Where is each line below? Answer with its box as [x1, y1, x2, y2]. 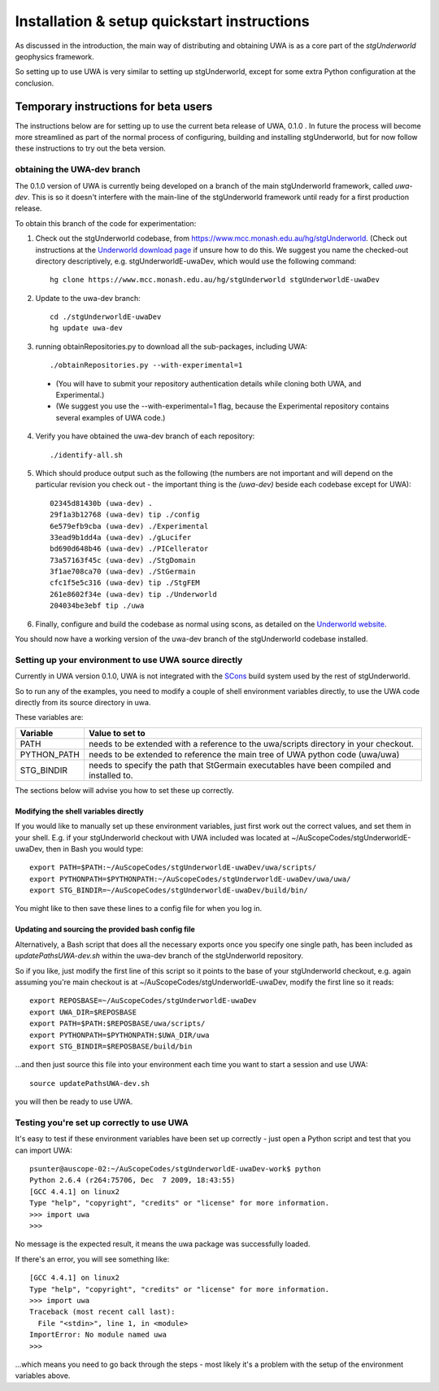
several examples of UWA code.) [55, 412, 166, 422]
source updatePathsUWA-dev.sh [29, 1079, 150, 1088]
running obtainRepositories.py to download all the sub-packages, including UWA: [35, 342, 308, 351]
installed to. [88, 770, 133, 781]
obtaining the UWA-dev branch [15, 164, 141, 175]
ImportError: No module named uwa [29, 1330, 167, 1340]
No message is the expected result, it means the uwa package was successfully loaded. [15, 1239, 311, 1249]
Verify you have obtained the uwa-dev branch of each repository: [35, 431, 255, 441]
